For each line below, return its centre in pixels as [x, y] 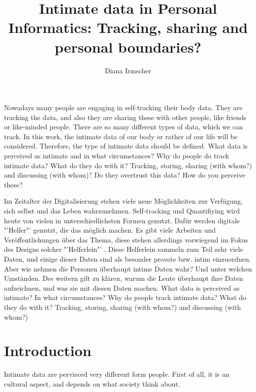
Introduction [48, 350]
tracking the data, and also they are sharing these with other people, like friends [125, 117]
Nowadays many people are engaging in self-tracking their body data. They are [123, 107]
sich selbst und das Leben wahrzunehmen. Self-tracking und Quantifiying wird [122, 211]
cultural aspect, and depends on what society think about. [92, 383]
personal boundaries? [128, 46]
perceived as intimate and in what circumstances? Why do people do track [117, 156]
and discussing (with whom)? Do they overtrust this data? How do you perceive [125, 175]
